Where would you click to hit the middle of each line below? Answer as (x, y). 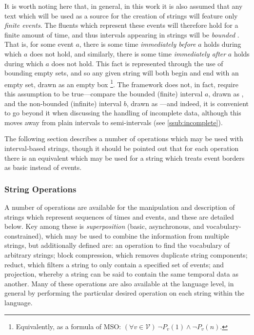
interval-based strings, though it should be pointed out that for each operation (122, 148)
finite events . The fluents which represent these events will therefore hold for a (121, 25)
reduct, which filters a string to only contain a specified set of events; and (114, 264)
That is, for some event (39, 44)
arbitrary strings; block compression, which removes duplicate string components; (126, 254)
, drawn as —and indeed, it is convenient (187, 103)
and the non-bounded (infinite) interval (63, 103)
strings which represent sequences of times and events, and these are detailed (119, 216)
